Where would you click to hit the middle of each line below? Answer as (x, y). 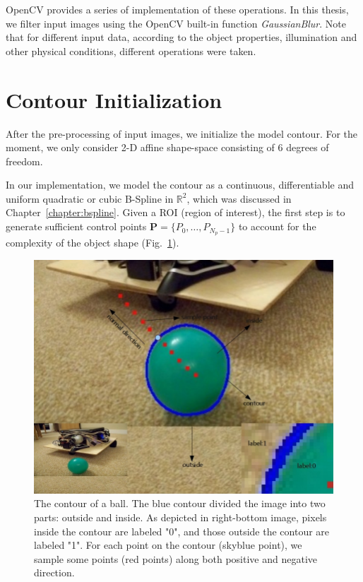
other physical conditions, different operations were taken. (131, 51)
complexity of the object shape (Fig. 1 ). (93, 242)
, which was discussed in (239, 198)
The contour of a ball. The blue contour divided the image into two (180, 503)
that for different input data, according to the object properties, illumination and (181, 37)
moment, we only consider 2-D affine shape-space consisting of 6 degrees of (167, 147)
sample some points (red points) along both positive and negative (175, 558)
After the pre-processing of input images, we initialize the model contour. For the (182, 133)
